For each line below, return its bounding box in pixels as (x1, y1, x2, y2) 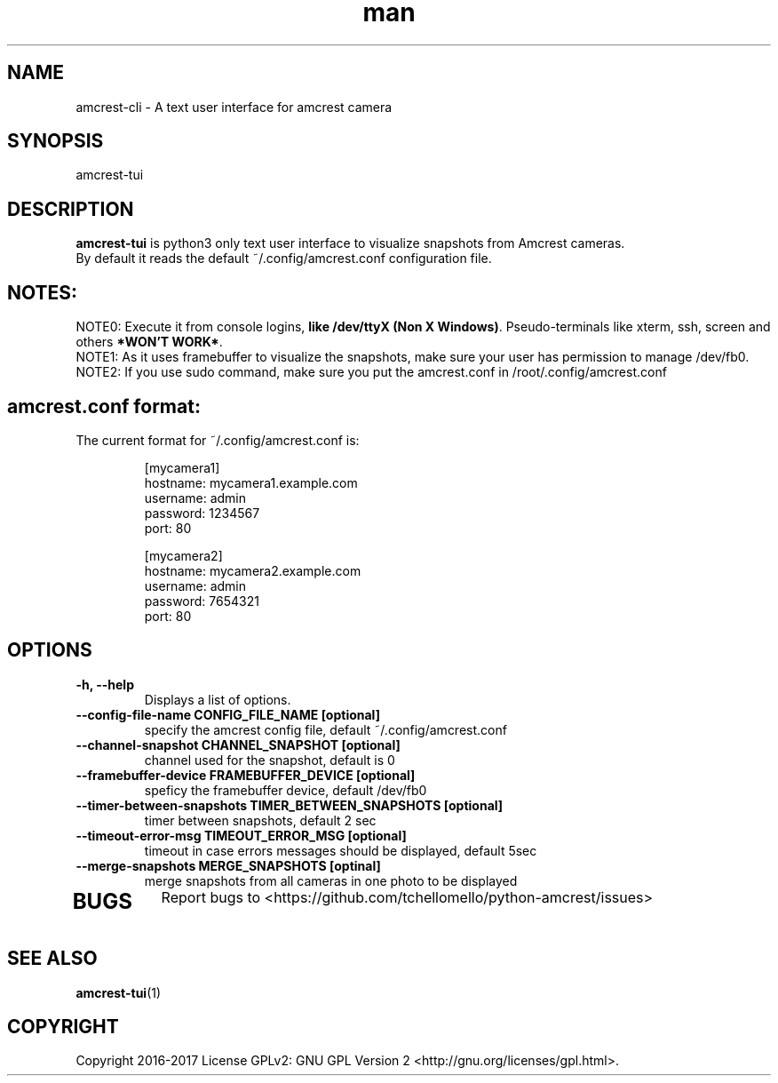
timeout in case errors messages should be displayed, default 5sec (144, 842, 537, 858)
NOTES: (7, 281, 78, 304)
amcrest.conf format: (7, 394, 201, 418)
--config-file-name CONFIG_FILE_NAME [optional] (75, 706, 380, 722)
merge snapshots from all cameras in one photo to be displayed (144, 872, 518, 888)
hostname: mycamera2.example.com (144, 562, 361, 578)
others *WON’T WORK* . (75, 334, 223, 350)
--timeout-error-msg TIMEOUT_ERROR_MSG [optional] (75, 827, 407, 843)
